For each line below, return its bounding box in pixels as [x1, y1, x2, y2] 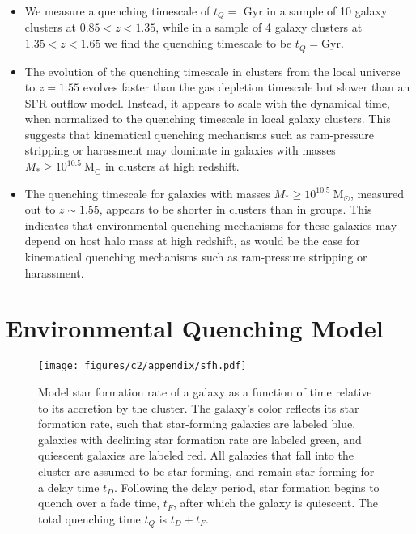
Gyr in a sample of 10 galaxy [243, 2, 388, 19]
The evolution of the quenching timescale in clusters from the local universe [24, 62, 401, 79]
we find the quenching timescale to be [104, 35, 292, 52]
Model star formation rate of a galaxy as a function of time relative [38, 384, 372, 400]
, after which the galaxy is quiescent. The [172, 494, 378, 511]
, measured [350, 184, 405, 201]
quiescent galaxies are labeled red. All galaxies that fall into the [38, 447, 354, 464]
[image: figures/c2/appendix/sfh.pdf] [38, 360, 247, 372]
